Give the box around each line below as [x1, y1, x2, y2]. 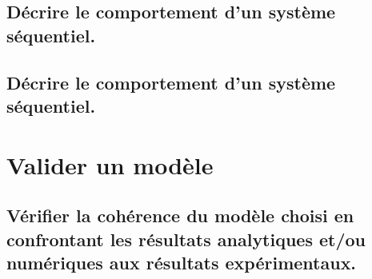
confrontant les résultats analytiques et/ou [6, 226, 366, 251]
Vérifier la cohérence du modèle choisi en [6, 203, 354, 228]
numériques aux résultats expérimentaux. [6, 249, 357, 274]
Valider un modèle [6, 148, 214, 181]
